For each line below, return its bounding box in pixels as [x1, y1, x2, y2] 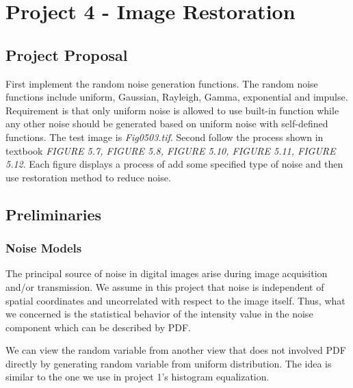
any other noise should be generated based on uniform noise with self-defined [5, 116, 328, 131]
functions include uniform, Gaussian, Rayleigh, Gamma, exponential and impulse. [5, 90, 348, 104]
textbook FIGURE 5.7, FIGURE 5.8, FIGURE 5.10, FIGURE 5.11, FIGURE [5, 143, 336, 157]
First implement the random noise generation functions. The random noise [5, 76, 318, 90]
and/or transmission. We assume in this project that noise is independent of [5, 279, 324, 294]
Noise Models [5, 240, 82, 257]
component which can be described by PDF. [5, 320, 191, 334]
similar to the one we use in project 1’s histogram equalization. [5, 370, 270, 384]
